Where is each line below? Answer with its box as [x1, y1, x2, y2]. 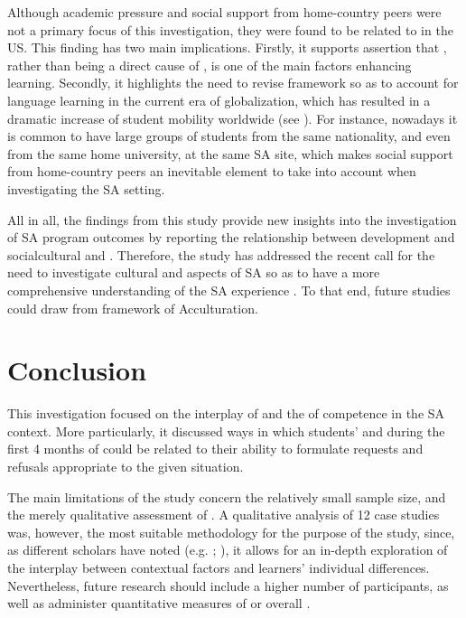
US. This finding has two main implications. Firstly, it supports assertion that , [7, 38, 447, 57]
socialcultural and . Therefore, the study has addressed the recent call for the [7, 245, 435, 264]
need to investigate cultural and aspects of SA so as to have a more [7, 263, 380, 282]
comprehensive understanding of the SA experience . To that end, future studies [7, 280, 451, 299]
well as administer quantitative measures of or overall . [7, 594, 311, 613]
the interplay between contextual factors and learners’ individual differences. [7, 557, 430, 576]
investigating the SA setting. [7, 179, 165, 198]
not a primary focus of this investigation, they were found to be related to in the [7, 20, 453, 39]
